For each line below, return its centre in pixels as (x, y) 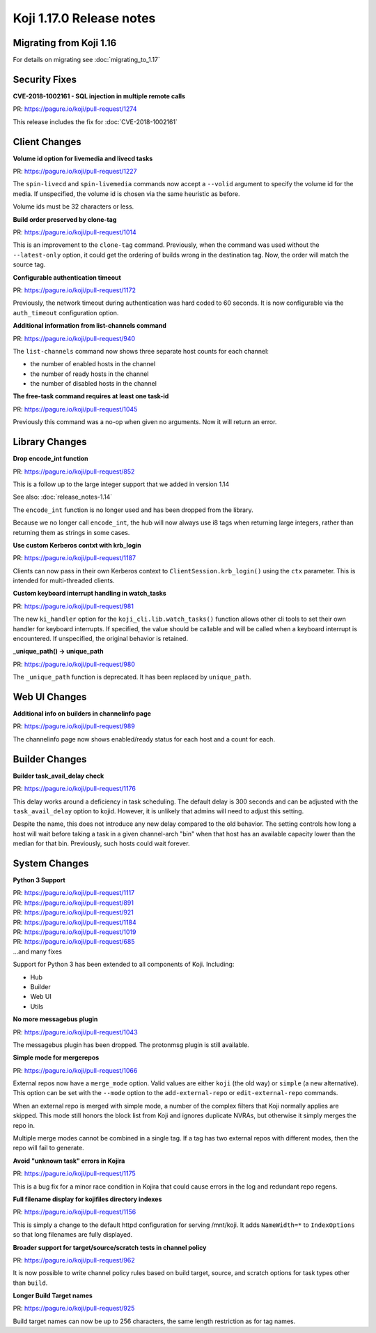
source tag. (29, 264)
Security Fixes (45, 79)
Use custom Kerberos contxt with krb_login (77, 545)
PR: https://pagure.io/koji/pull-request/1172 (74, 290)
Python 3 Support (39, 880)
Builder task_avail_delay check (58, 776)
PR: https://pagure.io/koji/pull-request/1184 (75, 922)
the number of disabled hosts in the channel (93, 384)
